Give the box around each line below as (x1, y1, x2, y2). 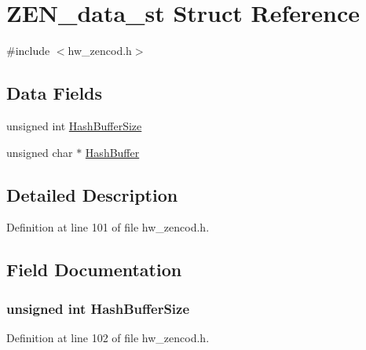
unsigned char (6, 144, 73, 160)
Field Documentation (6, 257, 182, 282)
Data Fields (6, 81, 103, 105)
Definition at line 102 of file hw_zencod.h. (6, 329, 210, 345)
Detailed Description (6, 182, 178, 206)
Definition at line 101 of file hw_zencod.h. (6, 219, 210, 235)
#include (6, 42, 50, 59)
